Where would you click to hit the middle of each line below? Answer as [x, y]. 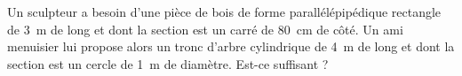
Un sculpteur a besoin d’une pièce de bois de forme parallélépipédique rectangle [224, 11]
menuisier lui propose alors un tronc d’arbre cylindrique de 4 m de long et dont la [231, 46]
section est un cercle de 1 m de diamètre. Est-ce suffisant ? [168, 63]
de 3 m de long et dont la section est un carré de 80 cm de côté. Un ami [205, 29]
